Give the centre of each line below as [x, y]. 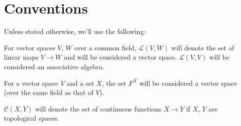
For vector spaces [30, 47]
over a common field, [105, 47]
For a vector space [31, 83]
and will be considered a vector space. [120, 57]
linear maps [21, 57]
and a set [81, 83]
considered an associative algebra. [54, 66]
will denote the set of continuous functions [98, 108]
